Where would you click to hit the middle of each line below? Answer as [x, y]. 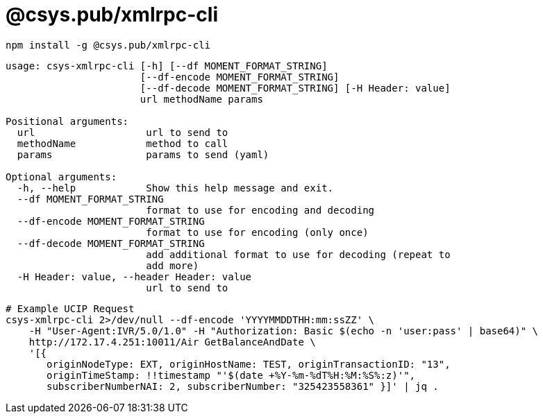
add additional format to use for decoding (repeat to [298, 254]
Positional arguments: [67, 121]
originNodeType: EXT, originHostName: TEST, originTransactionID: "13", [249, 364]
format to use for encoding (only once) [257, 232]
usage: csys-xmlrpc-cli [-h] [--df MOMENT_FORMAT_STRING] [167, 66]
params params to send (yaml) [143, 154]
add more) [173, 265]
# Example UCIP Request [70, 308]
